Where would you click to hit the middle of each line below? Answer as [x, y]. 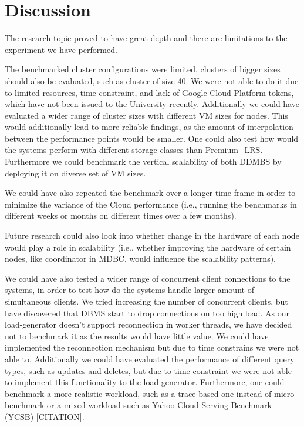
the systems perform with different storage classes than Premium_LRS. [134, 150]
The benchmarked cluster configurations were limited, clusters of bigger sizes [143, 69]
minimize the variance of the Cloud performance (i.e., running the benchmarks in [151, 204]
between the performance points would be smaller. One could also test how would [152, 138]
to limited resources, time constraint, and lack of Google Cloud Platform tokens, [149, 92]
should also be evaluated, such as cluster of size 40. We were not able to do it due [152, 80]
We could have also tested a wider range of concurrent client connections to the [148, 278]
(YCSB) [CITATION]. [45, 416]
